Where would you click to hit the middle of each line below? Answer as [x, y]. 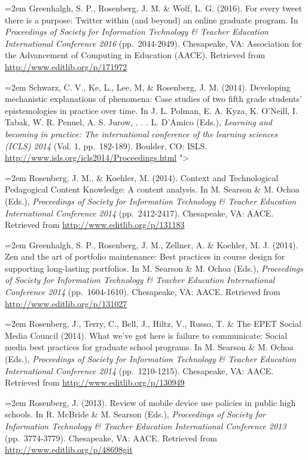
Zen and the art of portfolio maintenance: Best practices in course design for [145, 256]
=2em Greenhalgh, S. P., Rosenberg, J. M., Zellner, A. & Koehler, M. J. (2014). [152, 244]
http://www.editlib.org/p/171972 [66, 66]
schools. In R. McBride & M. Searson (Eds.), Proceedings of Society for [135, 414]
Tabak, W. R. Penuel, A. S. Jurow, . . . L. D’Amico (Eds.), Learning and [138, 122]
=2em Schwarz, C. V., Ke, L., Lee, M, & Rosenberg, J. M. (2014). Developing [148, 87]
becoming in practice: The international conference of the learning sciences [141, 133]
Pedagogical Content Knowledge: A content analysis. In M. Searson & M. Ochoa [152, 189]
